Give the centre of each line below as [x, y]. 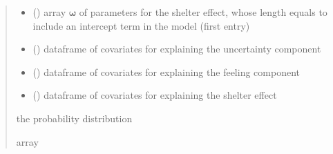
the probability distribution [74, 118]
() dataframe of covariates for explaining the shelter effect [155, 95]
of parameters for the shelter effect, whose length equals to [203, 12]
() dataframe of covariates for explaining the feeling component [166, 71]
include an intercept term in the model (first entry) [141, 25]
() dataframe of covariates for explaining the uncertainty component [177, 49]
